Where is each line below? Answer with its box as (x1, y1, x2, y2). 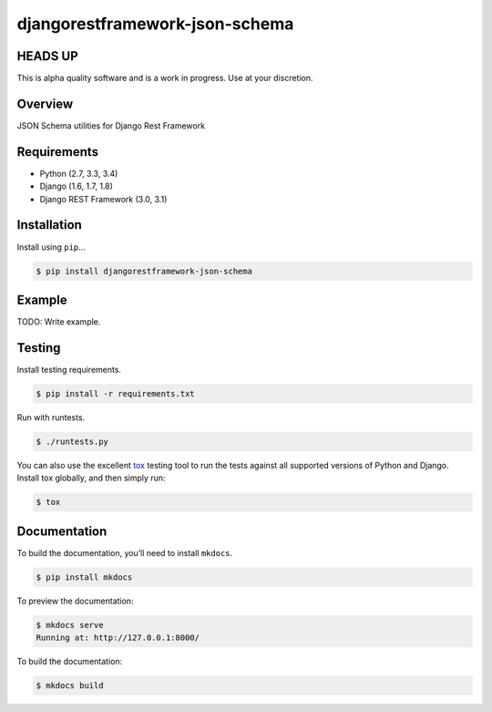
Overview (16, 96, 74, 111)
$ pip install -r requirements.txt (36, 388, 195, 398)
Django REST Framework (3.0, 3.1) (39, 193, 168, 204)
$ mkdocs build (36, 680, 104, 691)
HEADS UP (16, 48, 78, 64)
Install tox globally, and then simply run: (16, 472, 166, 483)
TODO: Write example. (16, 316, 101, 327)
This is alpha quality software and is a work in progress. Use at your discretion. (16, 73, 313, 84)
